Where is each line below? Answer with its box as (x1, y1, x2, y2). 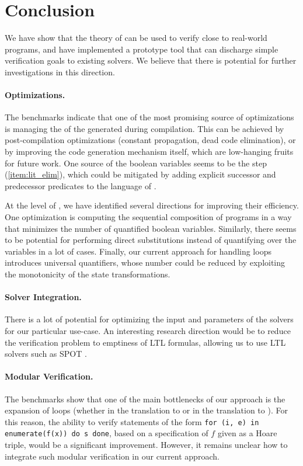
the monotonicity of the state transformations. (5, 268, 170, 280)
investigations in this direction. (5, 65, 115, 78)
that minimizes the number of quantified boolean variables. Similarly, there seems (5, 222, 297, 234)
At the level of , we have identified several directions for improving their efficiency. (5, 199, 299, 211)
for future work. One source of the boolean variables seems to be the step (5, 157, 267, 169)
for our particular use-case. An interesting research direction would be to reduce (5, 325, 291, 336)
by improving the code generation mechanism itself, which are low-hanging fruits (5, 145, 294, 158)
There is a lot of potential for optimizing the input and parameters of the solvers (5, 313, 294, 325)
